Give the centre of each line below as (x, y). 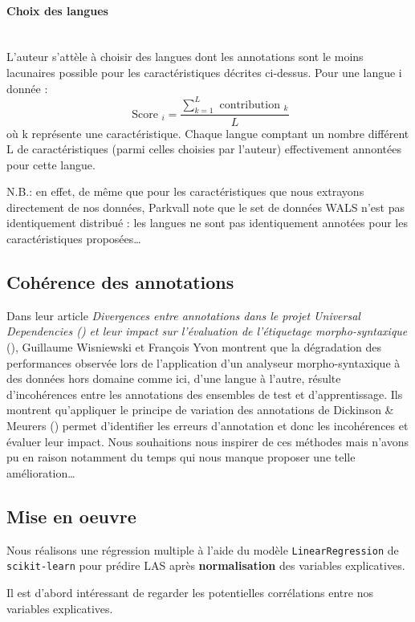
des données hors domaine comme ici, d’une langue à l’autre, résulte (174, 378)
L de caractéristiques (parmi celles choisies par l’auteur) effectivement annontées (204, 149)
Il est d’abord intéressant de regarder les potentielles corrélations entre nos (190, 592)
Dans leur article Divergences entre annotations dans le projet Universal (183, 315)
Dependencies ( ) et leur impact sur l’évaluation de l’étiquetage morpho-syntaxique (207, 331)
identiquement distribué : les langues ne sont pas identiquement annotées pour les (207, 223)
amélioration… (41, 472)
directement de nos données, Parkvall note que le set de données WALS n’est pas (205, 207)
